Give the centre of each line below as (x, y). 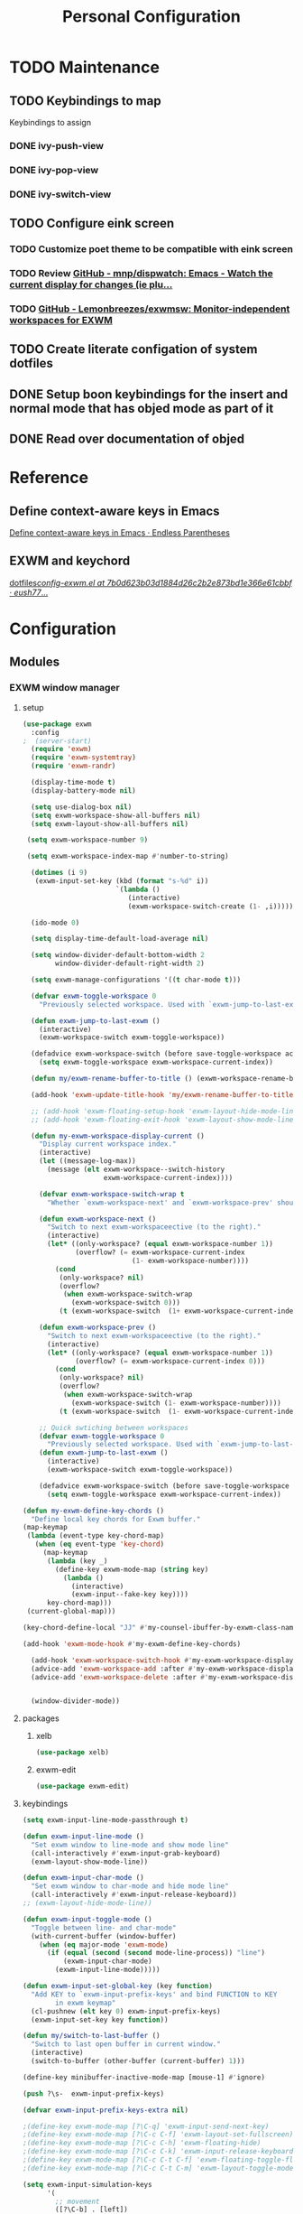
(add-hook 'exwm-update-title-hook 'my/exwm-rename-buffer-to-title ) (164, 1094)
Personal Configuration (151, 17)
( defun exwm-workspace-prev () (98, 1328)
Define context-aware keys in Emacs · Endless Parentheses (119, 533)
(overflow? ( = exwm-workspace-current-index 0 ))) (170, 1361)
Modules (35, 662)
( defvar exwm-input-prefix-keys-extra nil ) (106, 2110)
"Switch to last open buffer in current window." (126, 2044)
